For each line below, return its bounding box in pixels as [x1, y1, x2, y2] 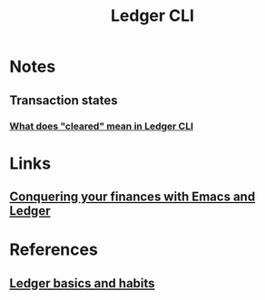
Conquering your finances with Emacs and [9, 189, 256, 205]
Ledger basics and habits [9, 276, 156, 291]
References [9, 239, 98, 260]
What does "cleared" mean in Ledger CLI [9, 120, 193, 132]
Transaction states [9, 92, 118, 108]
